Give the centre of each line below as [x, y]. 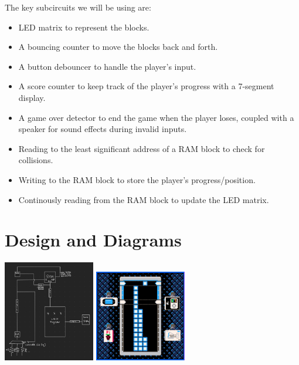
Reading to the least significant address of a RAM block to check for [142, 148]
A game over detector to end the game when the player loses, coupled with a [156, 117]
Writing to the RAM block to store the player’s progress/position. [137, 179]
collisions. [36, 160]
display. [32, 97]
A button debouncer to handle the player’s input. [107, 66]
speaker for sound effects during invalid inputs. [103, 129]
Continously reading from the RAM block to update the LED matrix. [144, 199]
